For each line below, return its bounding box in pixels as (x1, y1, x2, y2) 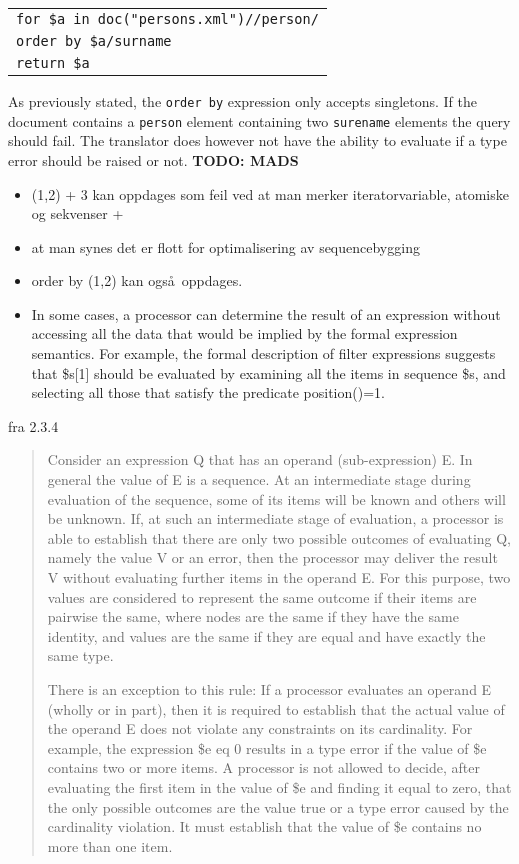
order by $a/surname (16, 33, 172, 49)
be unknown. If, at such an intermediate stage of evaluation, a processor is (47, 508, 504, 529)
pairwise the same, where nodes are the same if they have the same (47, 606, 459, 627)
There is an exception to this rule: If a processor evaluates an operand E (47, 678, 492, 699)
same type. (47, 645, 114, 666)
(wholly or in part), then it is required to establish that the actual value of (47, 698, 505, 719)
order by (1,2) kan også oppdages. (31, 270, 243, 291)
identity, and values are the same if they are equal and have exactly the (47, 625, 486, 646)
